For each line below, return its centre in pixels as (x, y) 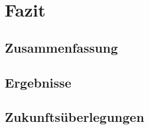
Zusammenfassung (61, 47)
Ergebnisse (38, 82)
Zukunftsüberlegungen (74, 117)
